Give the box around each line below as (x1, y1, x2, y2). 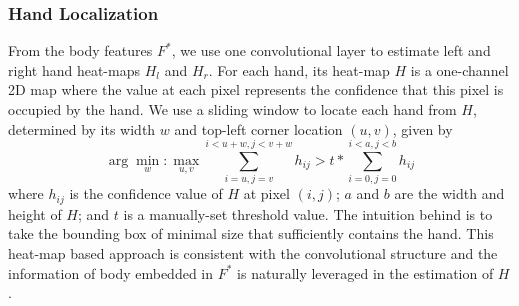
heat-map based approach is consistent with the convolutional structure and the (8, 242, 498, 263)
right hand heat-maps (8, 59, 140, 80)
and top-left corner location (174, 118, 343, 139)
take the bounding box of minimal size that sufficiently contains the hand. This (8, 223, 494, 244)
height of (8, 203, 62, 224)
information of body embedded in (8, 262, 214, 283)
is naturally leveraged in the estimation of (237, 262, 494, 283)
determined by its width (8, 118, 156, 139)
